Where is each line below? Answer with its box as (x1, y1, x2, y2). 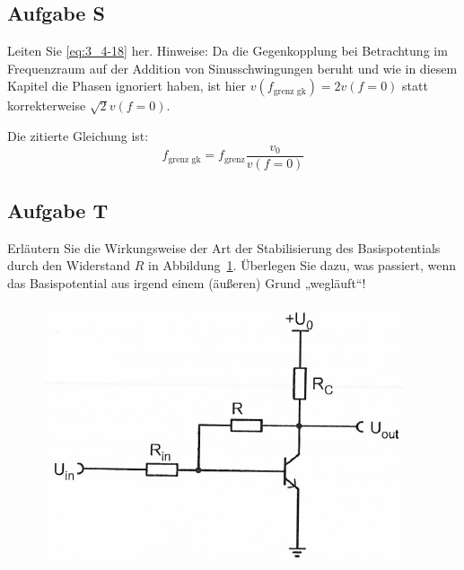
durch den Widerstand (7, 256, 131, 275)
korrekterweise (7, 96, 86, 115)
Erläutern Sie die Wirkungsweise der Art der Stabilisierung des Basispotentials (7, 238, 441, 257)
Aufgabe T (7, 197, 109, 224)
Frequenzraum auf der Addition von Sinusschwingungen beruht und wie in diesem (7, 58, 458, 77)
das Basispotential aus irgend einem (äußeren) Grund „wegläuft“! (7, 274, 366, 293)
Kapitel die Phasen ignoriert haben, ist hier (7, 76, 247, 95)
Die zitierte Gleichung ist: (7, 126, 149, 145)
